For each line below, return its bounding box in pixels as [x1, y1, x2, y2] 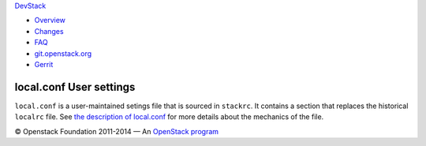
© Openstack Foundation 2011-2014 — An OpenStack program [14, 126, 219, 136]
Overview [34, 16, 66, 25]
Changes [34, 26, 64, 36]
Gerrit [34, 59, 54, 69]
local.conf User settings [14, 80, 136, 94]
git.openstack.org [34, 48, 92, 58]
